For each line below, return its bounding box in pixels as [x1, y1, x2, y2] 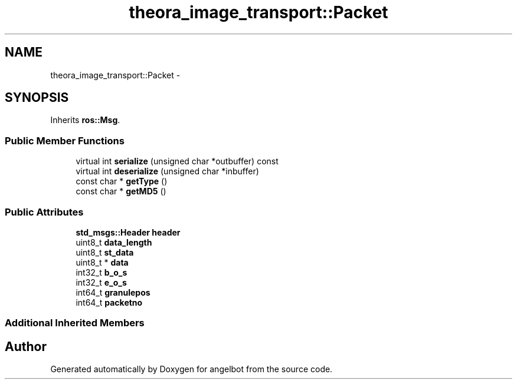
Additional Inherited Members [5, 317, 145, 329]
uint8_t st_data [76, 247, 134, 257]
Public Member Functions [5, 134, 125, 147]
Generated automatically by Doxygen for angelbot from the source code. [50, 364, 333, 375]
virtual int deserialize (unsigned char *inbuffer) [76, 166, 259, 177]
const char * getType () [76, 176, 168, 187]
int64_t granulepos [76, 287, 150, 297]
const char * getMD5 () [76, 186, 166, 197]
